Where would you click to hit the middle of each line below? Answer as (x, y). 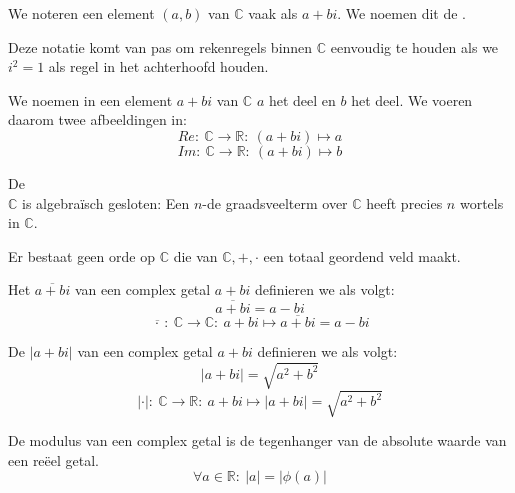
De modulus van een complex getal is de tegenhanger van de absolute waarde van (257, 440)
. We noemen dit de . (401, 13)
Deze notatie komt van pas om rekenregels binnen (160, 46)
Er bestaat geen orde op (81, 255)
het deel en (302, 99)
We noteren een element (81, 13)
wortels (481, 202)
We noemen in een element (90, 99)
